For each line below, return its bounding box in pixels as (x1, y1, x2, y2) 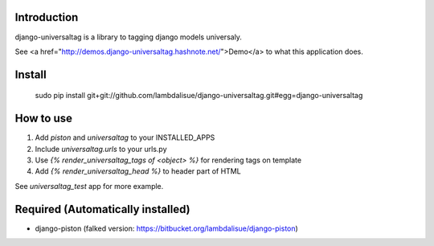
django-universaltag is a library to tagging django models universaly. (14, 32, 243, 42)
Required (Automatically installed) (14, 202, 190, 216)
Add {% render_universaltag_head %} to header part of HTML (35, 166, 241, 176)
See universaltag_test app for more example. (14, 181, 164, 191)
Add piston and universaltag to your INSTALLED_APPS (35, 133, 215, 142)
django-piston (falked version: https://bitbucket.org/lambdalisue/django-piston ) (35, 223, 299, 233)
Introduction (14, 10, 79, 24)
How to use (14, 112, 72, 125)
